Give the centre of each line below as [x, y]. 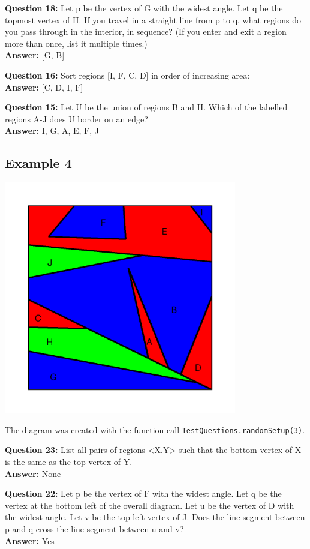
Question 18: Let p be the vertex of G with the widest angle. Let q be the [144, 8]
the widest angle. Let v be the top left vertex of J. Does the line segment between [155, 517]
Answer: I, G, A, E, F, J [52, 130]
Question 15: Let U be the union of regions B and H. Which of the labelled [146, 107]
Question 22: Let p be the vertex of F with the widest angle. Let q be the [143, 493]
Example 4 [38, 163]
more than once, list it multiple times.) [76, 43]
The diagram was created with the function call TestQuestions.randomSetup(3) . [155, 429]
